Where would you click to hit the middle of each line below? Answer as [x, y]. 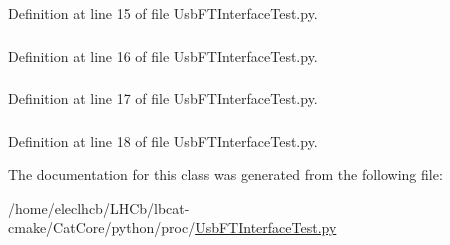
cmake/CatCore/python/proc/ [102, 227]
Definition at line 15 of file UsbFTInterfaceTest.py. [163, 13]
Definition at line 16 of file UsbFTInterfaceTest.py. [163, 55]
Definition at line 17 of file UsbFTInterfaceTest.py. [163, 98]
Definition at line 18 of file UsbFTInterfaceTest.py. [163, 140]
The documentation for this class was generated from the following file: [225, 174]
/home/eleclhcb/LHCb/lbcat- [99, 207]
